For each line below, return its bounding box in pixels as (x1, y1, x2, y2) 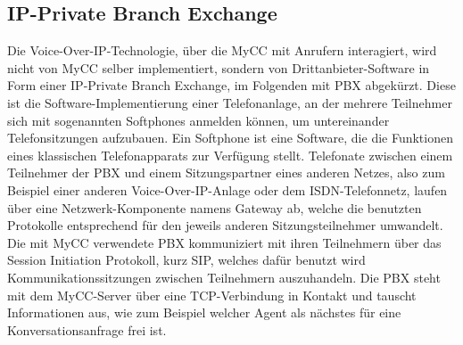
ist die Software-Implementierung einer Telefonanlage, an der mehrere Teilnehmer (7, 93, 452, 111)
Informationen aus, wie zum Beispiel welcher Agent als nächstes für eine (7, 303, 401, 322)
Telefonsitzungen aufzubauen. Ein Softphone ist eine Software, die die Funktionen (7, 128, 453, 147)
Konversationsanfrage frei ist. (7, 320, 167, 339)
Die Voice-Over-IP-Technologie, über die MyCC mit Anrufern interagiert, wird (7, 41, 437, 60)
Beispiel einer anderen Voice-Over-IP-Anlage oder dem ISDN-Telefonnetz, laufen (7, 180, 448, 199)
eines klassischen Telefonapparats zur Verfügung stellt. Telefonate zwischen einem (7, 145, 453, 164)
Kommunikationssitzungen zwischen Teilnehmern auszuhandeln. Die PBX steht (7, 267, 441, 286)
